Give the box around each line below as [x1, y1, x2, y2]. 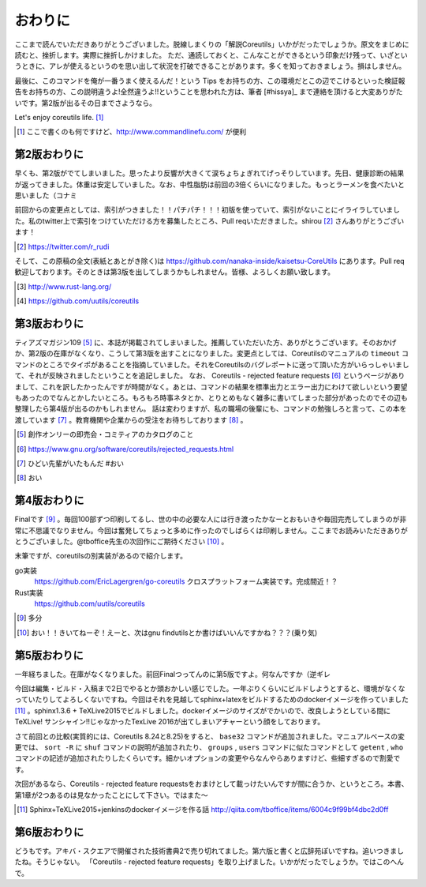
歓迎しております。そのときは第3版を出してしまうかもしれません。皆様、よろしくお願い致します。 [14, 267, 335, 276]
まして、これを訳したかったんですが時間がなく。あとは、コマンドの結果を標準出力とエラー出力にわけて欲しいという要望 [14, 381, 408, 391]
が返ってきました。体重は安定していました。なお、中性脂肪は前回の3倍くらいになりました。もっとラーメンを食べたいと [14, 179, 405, 189]
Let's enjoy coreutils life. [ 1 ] [14, 112, 104, 122]
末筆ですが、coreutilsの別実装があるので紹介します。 [14, 551, 187, 561]
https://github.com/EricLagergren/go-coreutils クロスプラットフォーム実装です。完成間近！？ [34, 577, 338, 586]
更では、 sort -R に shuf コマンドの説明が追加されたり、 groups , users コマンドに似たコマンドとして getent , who [14, 742, 404, 752]
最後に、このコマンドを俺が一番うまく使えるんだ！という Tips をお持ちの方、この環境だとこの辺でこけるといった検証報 [14, 76, 405, 85]
